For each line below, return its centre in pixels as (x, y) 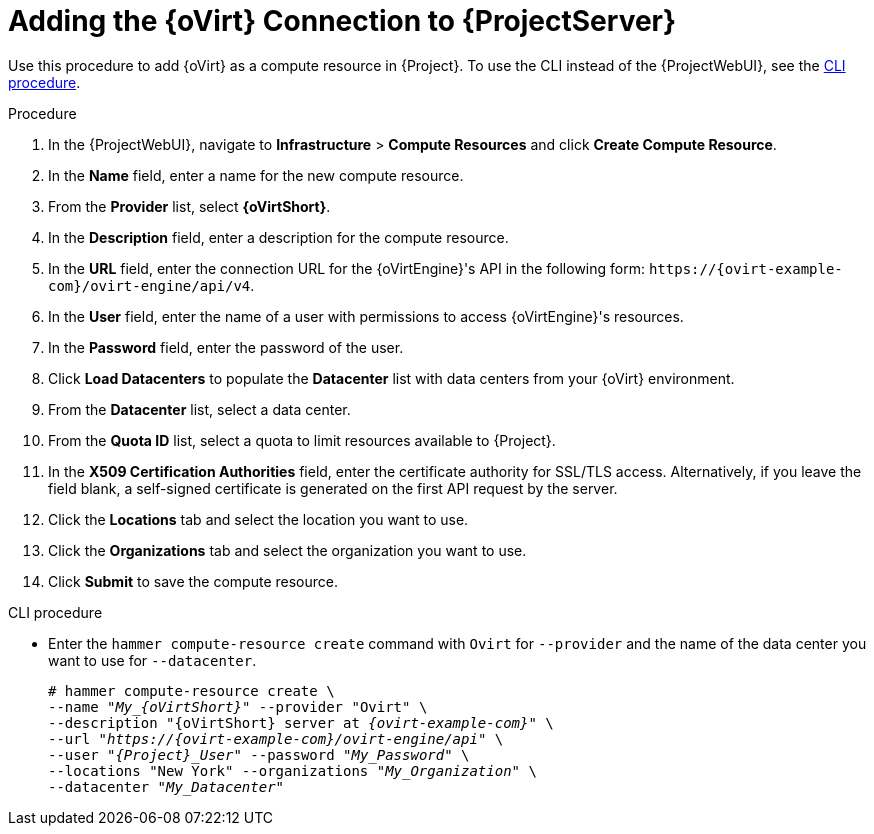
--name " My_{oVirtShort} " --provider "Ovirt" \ (238, 706)
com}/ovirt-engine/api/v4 (149, 285)
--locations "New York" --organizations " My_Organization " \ (292, 770)
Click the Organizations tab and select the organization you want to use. (287, 550)
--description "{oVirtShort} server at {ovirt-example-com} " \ (301, 722)
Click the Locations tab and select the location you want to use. (258, 519)
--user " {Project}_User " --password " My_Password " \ (259, 754)
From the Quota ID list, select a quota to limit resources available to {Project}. (302, 440)
